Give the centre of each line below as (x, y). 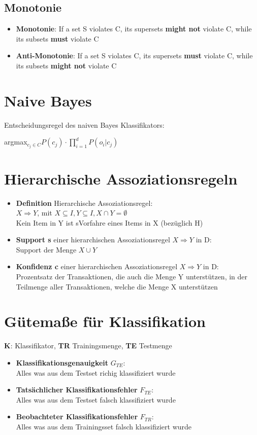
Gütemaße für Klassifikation (105, 321)
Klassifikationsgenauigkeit (62, 362)
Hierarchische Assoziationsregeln (121, 178)
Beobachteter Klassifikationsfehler (77, 416)
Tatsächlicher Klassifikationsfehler (77, 390)
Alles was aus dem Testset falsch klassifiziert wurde (96, 399)
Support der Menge (46, 249)
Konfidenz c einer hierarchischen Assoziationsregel (97, 266)
